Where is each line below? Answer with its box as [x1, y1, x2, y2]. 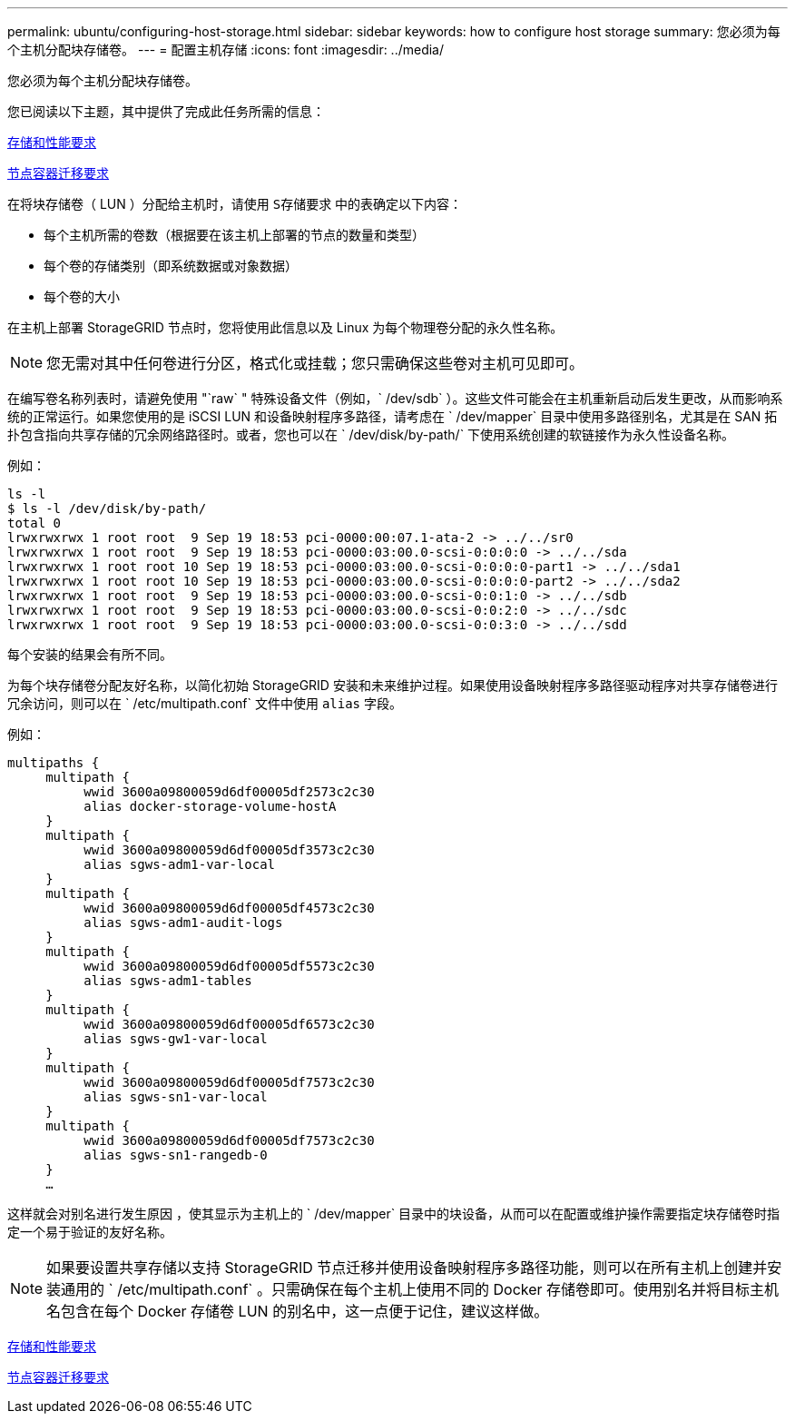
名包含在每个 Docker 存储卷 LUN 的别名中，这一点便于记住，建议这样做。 [46, 1302, 549, 1320]
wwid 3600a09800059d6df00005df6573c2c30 [83, 1017, 375, 1031]
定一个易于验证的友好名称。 [7, 1224, 172, 1239]
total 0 [7, 516, 62, 530]
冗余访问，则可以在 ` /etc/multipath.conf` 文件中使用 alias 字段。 [7, 696, 402, 711]
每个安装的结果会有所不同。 [7, 646, 172, 662]
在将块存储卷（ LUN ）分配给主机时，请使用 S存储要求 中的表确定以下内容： [7, 196, 463, 212]
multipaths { [7, 755, 100, 770]
